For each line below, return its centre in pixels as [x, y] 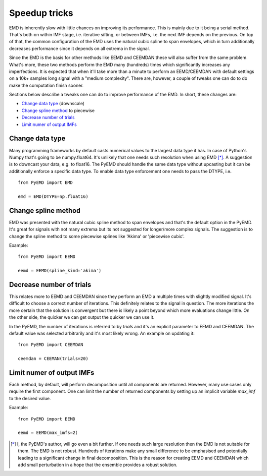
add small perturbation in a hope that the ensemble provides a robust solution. [98, 465]
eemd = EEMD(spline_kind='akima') [60, 271]
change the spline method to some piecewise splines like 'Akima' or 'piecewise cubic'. [97, 236]
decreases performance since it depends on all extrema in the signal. [80, 48]
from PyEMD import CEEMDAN [51, 345]
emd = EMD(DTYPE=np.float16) [53, 196]
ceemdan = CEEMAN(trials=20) [53, 359]
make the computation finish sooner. [46, 85]
